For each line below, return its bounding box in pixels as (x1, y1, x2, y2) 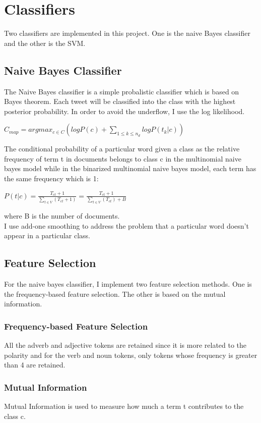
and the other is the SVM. (4, 37, 86, 48)
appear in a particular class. (4, 230, 91, 241)
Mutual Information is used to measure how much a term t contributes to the (4, 400, 244, 411)
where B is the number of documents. (4, 210, 120, 221)
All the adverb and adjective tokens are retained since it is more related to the (4, 339, 247, 350)
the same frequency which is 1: (4, 173, 99, 184)
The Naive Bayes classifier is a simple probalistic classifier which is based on (4, 86, 239, 96)
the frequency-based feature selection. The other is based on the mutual (4, 288, 226, 299)
